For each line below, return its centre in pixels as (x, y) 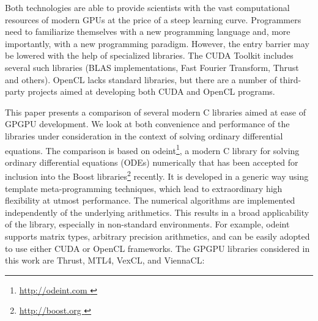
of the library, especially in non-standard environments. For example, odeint (147, 224)
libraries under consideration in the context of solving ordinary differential (144, 135)
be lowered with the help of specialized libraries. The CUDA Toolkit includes (149, 55)
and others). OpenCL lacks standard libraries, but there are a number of (141, 79)
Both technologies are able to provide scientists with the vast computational (147, 7)
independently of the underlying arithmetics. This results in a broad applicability (157, 212)
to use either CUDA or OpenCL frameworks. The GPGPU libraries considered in (157, 248)
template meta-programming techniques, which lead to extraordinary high (144, 188)
